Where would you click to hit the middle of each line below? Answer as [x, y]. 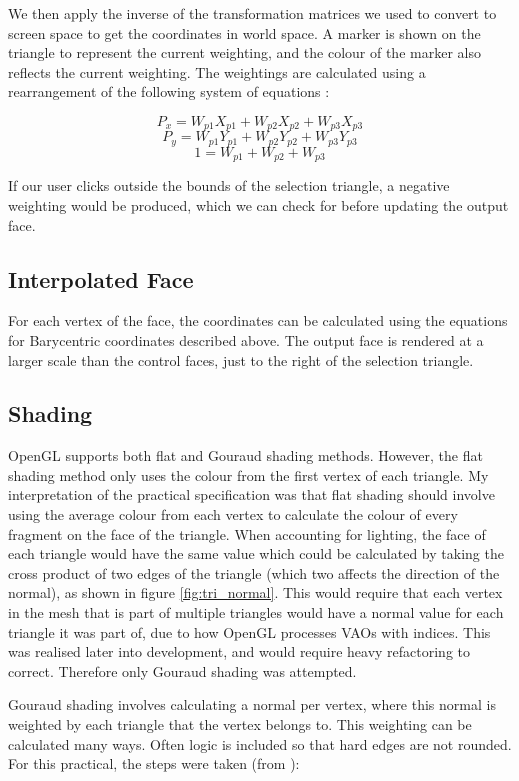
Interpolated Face [101, 278]
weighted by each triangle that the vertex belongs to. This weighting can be [240, 724]
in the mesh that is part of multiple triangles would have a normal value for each [256, 612]
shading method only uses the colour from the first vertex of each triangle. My [248, 474]
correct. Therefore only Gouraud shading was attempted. [182, 670]
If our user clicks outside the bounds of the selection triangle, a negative [229, 185]
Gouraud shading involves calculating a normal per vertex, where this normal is [252, 704]
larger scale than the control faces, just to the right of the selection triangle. [241, 359]
